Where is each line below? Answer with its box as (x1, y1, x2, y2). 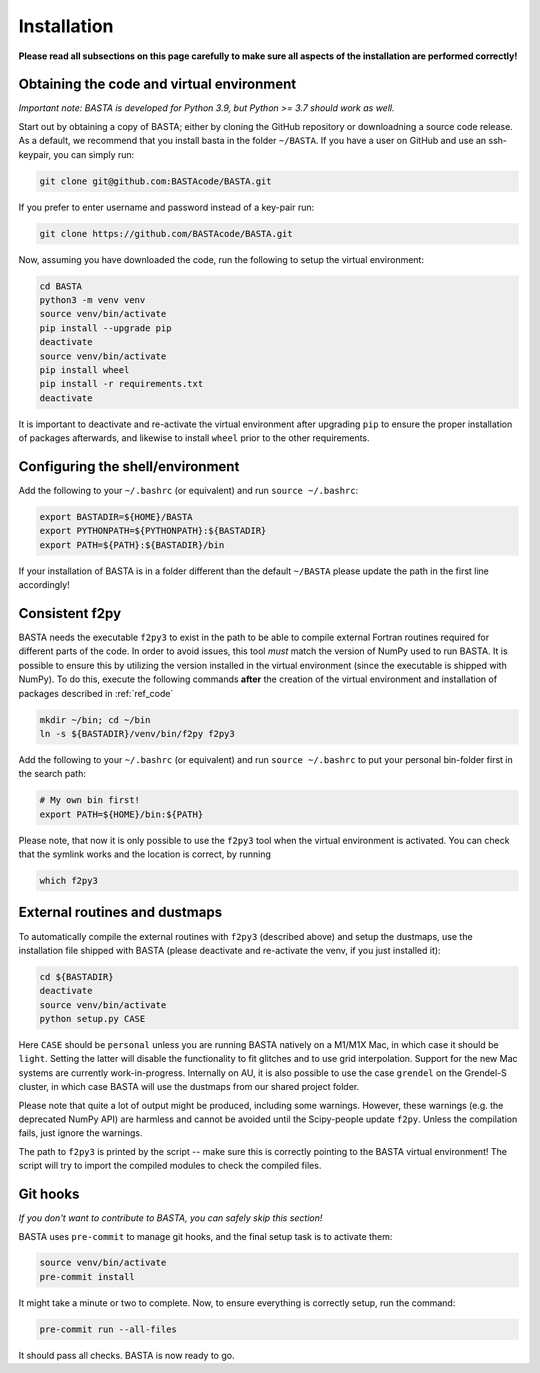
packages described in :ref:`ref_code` (18, 687, 174, 699)
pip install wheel (39, 364, 130, 375)
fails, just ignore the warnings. (18, 1127, 144, 1139)
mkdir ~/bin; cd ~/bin (39, 714, 151, 725)
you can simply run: (53, 148, 135, 160)
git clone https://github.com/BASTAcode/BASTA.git (39, 228, 294, 239)
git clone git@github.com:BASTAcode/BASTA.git (39, 175, 272, 187)
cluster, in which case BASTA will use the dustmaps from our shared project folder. (18, 1081, 360, 1093)
